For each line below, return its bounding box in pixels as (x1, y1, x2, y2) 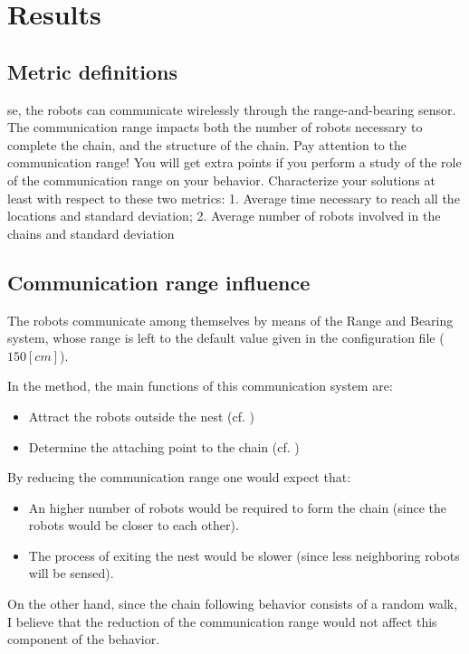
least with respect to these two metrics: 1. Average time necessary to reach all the (7, 188, 460, 207)
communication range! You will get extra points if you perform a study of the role (7, 153, 462, 172)
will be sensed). (28, 564, 114, 583)
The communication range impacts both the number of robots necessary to (7, 118, 423, 137)
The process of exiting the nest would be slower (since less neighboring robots (28, 545, 460, 564)
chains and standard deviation (7, 223, 175, 242)
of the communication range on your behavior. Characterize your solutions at (7, 170, 435, 189)
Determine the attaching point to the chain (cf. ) (28, 437, 300, 456)
